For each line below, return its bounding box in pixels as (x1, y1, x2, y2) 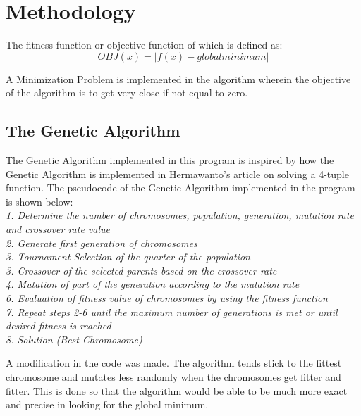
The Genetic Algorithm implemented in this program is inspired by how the (6, 153, 334, 168)
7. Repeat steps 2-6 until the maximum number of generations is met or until (6, 304, 338, 319)
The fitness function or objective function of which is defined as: (6, 37, 283, 52)
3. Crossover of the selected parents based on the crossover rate (6, 263, 277, 277)
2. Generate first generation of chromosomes (6, 235, 197, 250)
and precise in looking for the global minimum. (6, 397, 209, 412)
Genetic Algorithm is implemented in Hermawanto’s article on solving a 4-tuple (6, 166, 349, 181)
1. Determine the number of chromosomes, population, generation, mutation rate (6, 208, 354, 222)
